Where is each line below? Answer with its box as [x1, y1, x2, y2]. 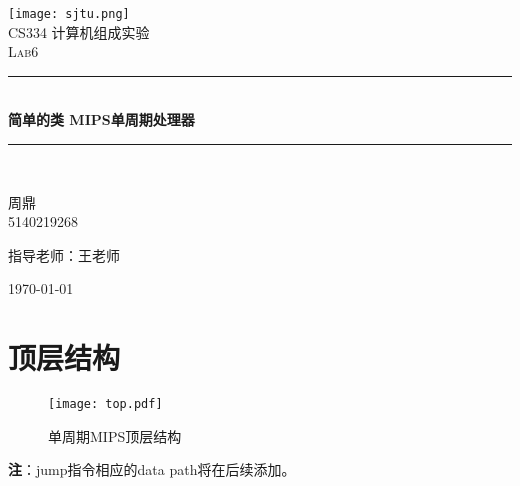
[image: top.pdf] [48, 397, 163, 412]
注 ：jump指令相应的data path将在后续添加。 [8, 459, 296, 480]
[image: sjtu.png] [8, 7, 130, 21]
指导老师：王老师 [8, 244, 120, 265]
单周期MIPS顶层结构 [48, 425, 182, 446]
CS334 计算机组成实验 [8, 21, 150, 42]
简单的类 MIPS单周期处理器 [8, 109, 195, 130]
